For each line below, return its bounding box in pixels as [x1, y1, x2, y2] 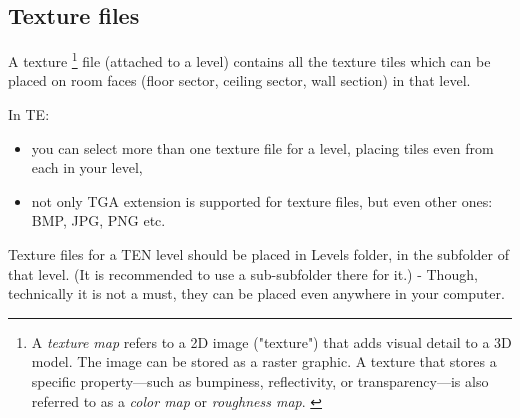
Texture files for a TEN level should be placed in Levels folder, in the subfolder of [8, 244, 509, 265]
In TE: [8, 104, 50, 125]
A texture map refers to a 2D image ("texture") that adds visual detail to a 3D [31, 331, 512, 352]
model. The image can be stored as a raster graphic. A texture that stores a [31, 351, 497, 372]
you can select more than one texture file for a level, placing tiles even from [31, 137, 494, 158]
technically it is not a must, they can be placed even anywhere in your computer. [8, 283, 505, 304]
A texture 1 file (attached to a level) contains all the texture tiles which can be [8, 48, 491, 71]
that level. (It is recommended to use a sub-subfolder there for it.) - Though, [8, 263, 478, 284]
